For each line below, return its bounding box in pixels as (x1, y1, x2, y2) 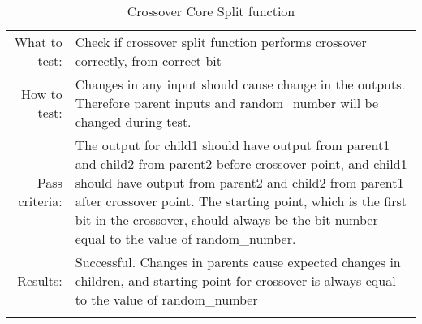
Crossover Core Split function (127, 2, 295, 20)
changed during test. (75, 112, 192, 131)
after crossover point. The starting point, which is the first (75, 192, 407, 210)
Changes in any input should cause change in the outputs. (75, 75, 405, 93)
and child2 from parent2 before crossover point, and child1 (75, 154, 407, 173)
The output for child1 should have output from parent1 (75, 136, 390, 154)
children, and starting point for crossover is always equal (75, 271, 396, 290)
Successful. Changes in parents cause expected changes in (75, 253, 401, 271)
